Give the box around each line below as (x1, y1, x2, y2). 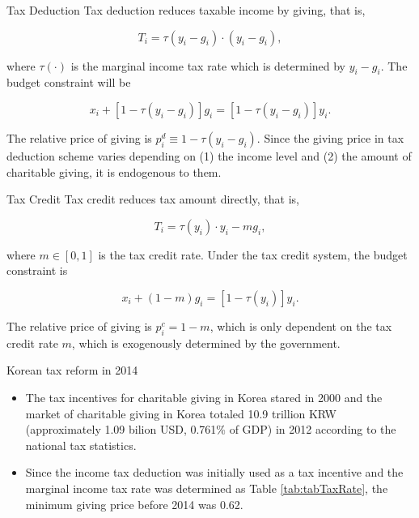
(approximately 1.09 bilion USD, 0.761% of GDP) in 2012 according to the (25, 421, 396, 438)
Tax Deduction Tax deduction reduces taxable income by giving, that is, (6, 2, 366, 18)
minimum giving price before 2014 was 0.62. (25, 495, 243, 512)
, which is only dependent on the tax (209, 317, 392, 334)
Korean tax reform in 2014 (6, 362, 138, 379)
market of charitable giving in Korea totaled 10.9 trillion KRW (25, 405, 337, 422)
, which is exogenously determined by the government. (71, 334, 341, 351)
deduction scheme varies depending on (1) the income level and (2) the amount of (6, 147, 412, 164)
